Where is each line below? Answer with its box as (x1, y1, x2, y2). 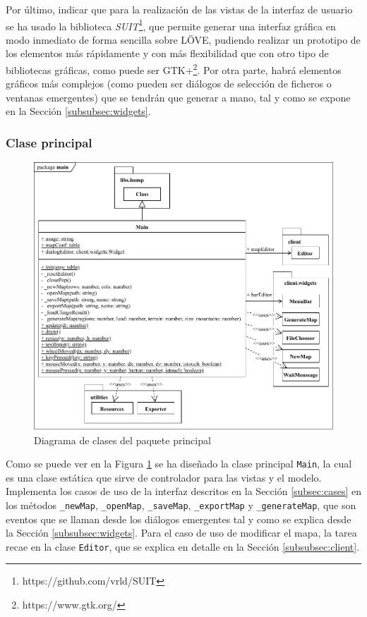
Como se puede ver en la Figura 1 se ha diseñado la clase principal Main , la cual (6, 456, 352, 471)
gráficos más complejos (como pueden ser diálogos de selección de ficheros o (6, 76, 332, 91)
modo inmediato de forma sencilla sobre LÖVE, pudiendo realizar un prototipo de (6, 32, 361, 47)
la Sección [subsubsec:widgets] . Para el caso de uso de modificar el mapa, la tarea (6, 525, 357, 540)
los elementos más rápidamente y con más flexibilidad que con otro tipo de (6, 46, 329, 61)
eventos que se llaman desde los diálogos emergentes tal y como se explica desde (6, 511, 351, 526)
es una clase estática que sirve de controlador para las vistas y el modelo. (6, 470, 322, 484)
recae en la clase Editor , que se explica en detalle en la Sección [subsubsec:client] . (6, 539, 360, 554)
